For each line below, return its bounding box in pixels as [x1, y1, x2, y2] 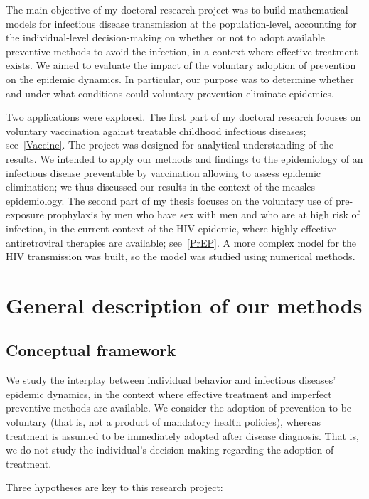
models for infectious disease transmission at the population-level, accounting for [6, 16, 357, 31]
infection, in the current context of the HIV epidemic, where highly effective [6, 220, 337, 235]
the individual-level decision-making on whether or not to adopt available [6, 30, 325, 45]
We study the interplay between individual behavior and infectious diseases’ [6, 372, 336, 387]
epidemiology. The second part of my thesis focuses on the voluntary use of [6, 193, 333, 208]
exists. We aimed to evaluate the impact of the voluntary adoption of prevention [6, 58, 356, 73]
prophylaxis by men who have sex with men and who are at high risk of [47, 207, 360, 222]
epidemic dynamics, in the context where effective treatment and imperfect [6, 386, 332, 401]
